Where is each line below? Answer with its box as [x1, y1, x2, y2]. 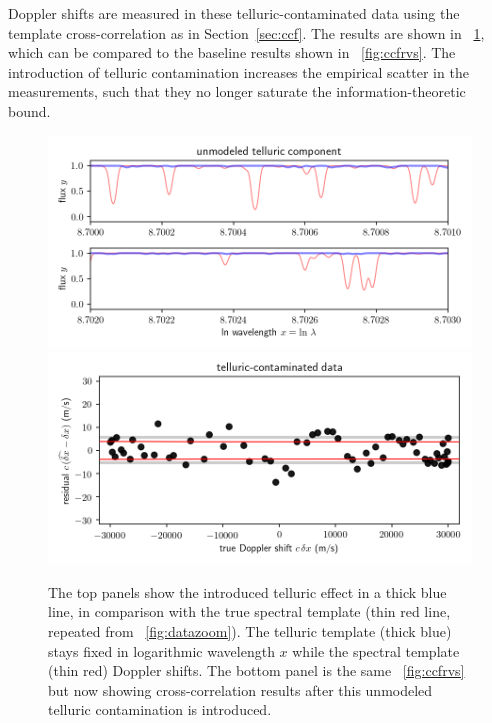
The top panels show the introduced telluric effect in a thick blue [48, 581, 447, 602]
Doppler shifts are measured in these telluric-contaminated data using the [8, 3, 460, 23]
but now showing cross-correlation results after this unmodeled [48, 679, 433, 700]
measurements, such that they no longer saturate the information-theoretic [8, 81, 466, 102]
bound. [8, 100, 51, 121]
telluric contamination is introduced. [48, 699, 272, 720]
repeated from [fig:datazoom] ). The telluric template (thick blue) [48, 620, 452, 641]
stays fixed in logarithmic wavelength [48, 640, 275, 661]
